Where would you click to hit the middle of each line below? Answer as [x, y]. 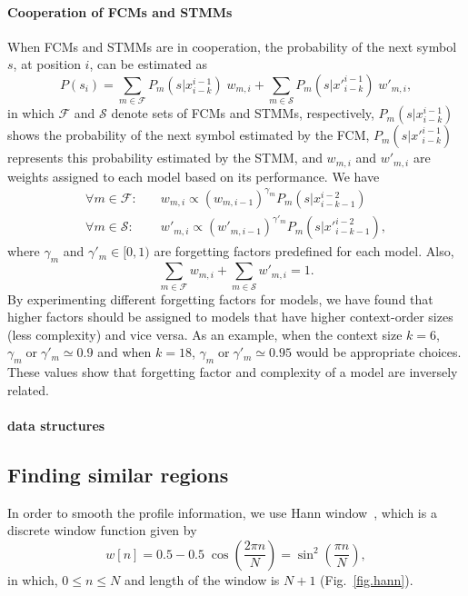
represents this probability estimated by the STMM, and [165, 158]
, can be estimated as [149, 64]
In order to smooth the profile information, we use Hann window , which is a [222, 512]
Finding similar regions [118, 474]
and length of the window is [202, 579]
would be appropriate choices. [378, 352]
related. [28, 389]
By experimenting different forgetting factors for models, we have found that [220, 298]
